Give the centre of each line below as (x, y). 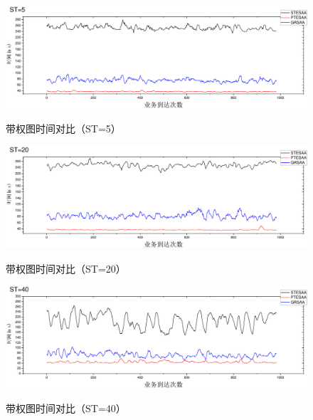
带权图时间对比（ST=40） (66, 408)
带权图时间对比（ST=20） (66, 268)
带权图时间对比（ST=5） (63, 128)
